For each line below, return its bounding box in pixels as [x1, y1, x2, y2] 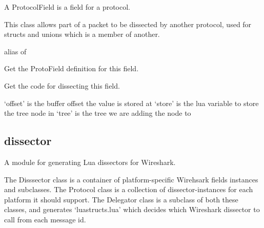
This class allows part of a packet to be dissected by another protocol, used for [4, 18, 252, 29]
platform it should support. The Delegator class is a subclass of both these [4, 194, 238, 204]
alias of [4, 46, 27, 56]
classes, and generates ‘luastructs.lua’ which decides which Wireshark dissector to [4, 204, 260, 215]
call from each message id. [4, 214, 86, 224]
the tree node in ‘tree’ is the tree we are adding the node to [4, 108, 191, 118]
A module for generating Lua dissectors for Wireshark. [4, 156, 176, 167]
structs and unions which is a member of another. [4, 29, 160, 39]
